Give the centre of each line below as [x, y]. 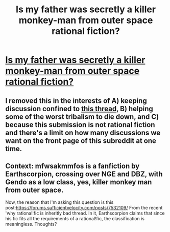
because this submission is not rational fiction [80, 125]
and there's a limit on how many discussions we [83, 132]
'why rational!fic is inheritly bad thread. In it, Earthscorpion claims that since [85, 213]
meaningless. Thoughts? [31, 224]
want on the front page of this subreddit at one [81, 141]
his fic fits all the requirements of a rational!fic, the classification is [75, 219]
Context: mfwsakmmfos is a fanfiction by [72, 166]
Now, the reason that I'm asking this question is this [59, 202]
